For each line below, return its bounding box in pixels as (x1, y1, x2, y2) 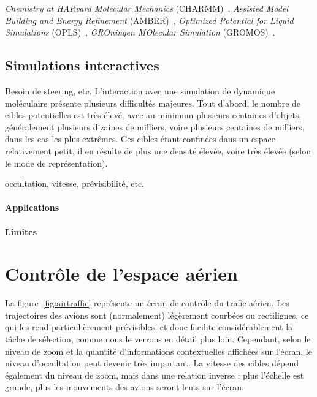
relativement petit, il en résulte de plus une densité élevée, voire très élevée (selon (5, 144, 311, 157)
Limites (5, 225, 37, 238)
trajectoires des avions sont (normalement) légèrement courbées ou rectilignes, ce (5, 308, 309, 321)
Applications (5, 201, 59, 214)
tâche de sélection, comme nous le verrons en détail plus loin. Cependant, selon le (5, 333, 311, 346)
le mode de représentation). (5, 156, 108, 169)
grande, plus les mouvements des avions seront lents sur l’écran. (5, 380, 245, 393)
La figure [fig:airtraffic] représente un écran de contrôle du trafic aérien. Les (5, 297, 289, 309)
